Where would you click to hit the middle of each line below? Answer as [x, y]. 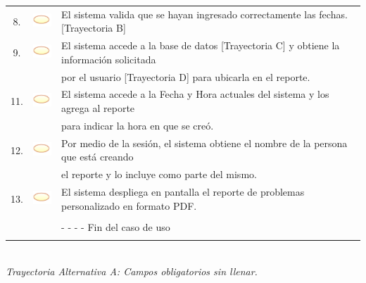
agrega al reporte [98, 108]
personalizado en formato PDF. [129, 205]
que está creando [97, 157]
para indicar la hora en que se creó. [138, 125]
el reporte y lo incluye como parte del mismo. [159, 174]
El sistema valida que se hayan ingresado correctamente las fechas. [204, 14]
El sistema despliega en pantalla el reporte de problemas [183, 192]
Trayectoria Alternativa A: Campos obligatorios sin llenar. [132, 271]
